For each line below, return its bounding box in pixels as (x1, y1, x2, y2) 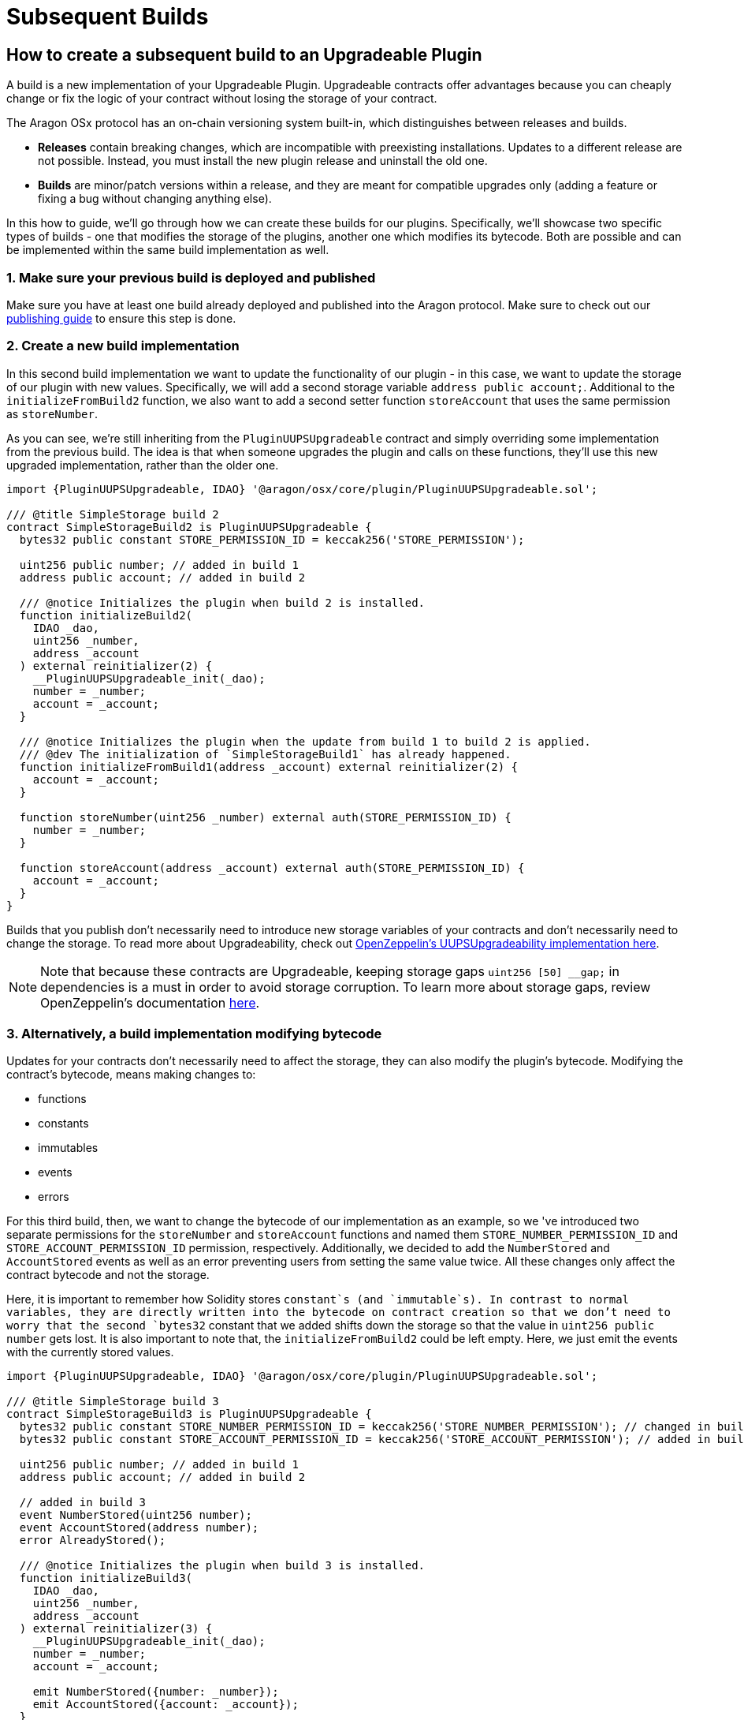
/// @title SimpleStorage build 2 (6, 507, 219, 521)
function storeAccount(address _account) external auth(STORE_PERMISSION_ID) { (19, 861, 525, 874)
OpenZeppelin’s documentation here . (40, 994, 260, 1011)
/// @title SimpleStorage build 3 (6, 1395, 219, 1408)
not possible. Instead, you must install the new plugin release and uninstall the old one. (38, 154, 488, 168)
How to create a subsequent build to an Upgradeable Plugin (6, 44, 482, 65)
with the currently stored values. (6, 1345, 174, 1359)
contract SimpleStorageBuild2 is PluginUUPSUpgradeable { (6, 520, 372, 533)
